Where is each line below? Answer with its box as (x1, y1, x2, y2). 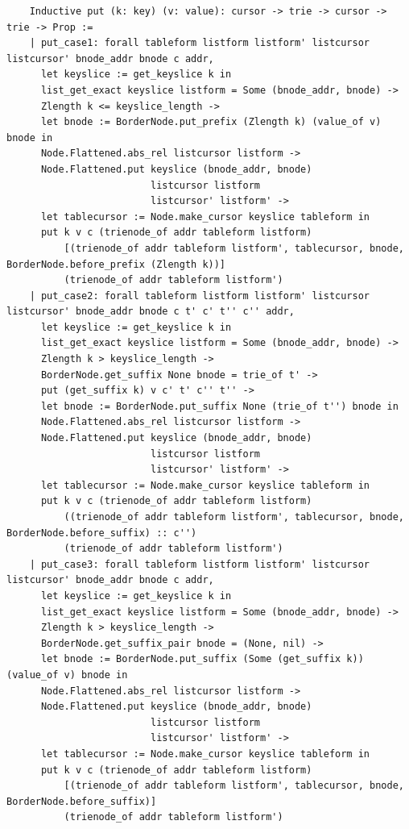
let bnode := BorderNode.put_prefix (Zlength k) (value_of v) (40, 116, 382, 128)
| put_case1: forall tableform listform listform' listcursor (29, 37, 370, 49)
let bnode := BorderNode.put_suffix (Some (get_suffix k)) (40, 653, 364, 665)
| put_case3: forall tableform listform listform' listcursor (29, 558, 370, 570)
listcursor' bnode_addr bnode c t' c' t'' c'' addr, (6, 306, 295, 318)
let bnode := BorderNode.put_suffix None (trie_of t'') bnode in (40, 400, 399, 412)
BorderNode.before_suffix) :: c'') (6, 527, 197, 539)
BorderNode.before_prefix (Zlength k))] (6, 258, 226, 270)
